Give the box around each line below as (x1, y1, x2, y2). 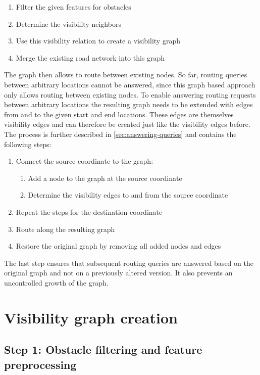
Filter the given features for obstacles (16, 2, 131, 12)
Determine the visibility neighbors (16, 18, 121, 29)
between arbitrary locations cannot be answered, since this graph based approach (4, 79, 255, 89)
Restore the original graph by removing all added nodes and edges (16, 241, 221, 251)
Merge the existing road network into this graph (16, 52, 165, 63)
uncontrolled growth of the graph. (4, 277, 109, 288)
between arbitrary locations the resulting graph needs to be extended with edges (4, 99, 253, 110)
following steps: (4, 138, 51, 149)
